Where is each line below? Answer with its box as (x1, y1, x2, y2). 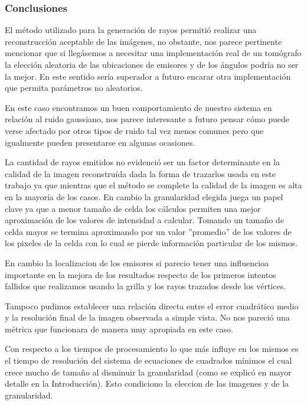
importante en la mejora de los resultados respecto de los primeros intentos (5, 268, 276, 280)
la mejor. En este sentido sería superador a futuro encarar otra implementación (5, 70, 291, 82)
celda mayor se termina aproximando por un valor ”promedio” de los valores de (5, 225, 292, 237)
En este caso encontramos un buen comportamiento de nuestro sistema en (5, 101, 272, 113)
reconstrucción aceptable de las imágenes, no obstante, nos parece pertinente (5, 35, 282, 47)
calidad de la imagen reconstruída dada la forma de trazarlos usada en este (5, 167, 276, 179)
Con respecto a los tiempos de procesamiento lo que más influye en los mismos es (5, 342, 299, 355)
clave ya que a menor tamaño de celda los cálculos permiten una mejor (5, 202, 261, 214)
